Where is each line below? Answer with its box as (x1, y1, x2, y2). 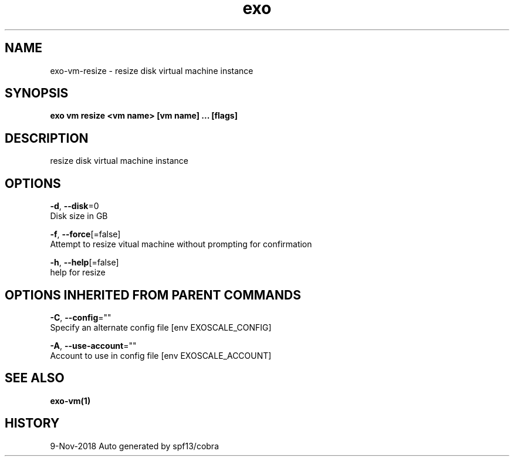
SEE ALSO (5, 371, 65, 386)
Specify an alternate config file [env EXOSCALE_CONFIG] (50, 322, 272, 332)
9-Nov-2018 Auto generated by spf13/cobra (50, 440, 219, 451)
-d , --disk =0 (50, 201, 99, 211)
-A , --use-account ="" (50, 340, 137, 351)
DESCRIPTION (5, 130, 89, 146)
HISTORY (5, 416, 60, 431)
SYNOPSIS (5, 86, 69, 101)
